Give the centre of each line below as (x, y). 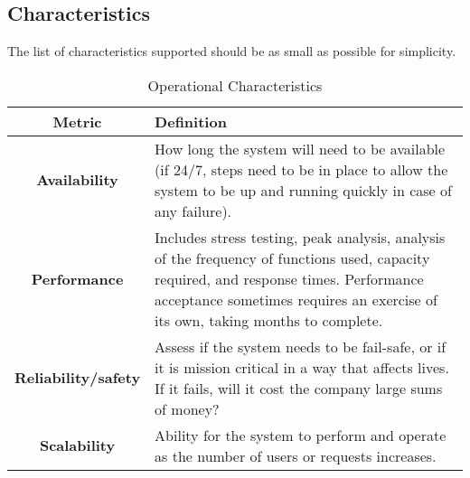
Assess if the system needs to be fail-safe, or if (301, 346)
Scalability (77, 445)
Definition (191, 121)
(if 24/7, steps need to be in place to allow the (301, 169)
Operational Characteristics (235, 85)
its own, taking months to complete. (269, 320)
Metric (77, 121)
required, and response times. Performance (289, 278)
